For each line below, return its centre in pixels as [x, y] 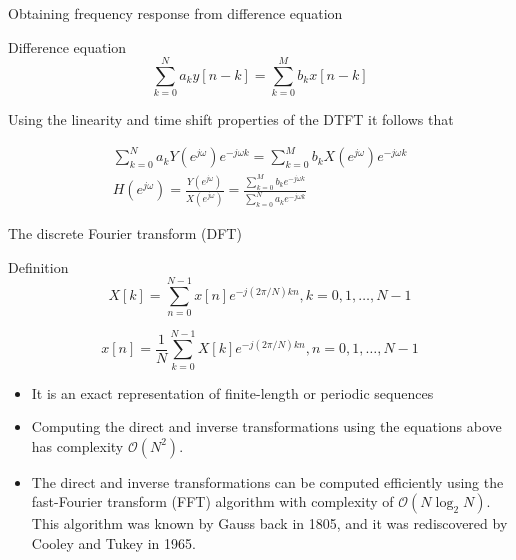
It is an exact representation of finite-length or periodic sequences [232, 392]
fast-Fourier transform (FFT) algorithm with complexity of [212, 501]
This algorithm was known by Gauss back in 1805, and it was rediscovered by [269, 523]
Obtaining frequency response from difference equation [175, 13]
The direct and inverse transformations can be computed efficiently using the [267, 481]
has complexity [77, 445]
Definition [38, 266]
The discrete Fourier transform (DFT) [125, 233]
